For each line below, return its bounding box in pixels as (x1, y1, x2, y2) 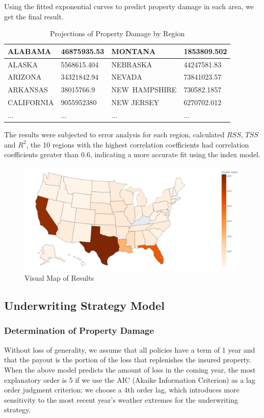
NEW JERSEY (111, 97, 160, 108)
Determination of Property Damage (4, 324, 154, 337)
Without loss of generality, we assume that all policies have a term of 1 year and (4, 344, 255, 355)
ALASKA (8, 59, 38, 69)
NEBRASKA (111, 59, 152, 69)
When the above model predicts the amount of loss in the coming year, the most (4, 364, 256, 375)
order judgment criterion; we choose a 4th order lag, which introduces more (4, 384, 240, 395)
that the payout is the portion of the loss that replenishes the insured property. (4, 354, 251, 365)
